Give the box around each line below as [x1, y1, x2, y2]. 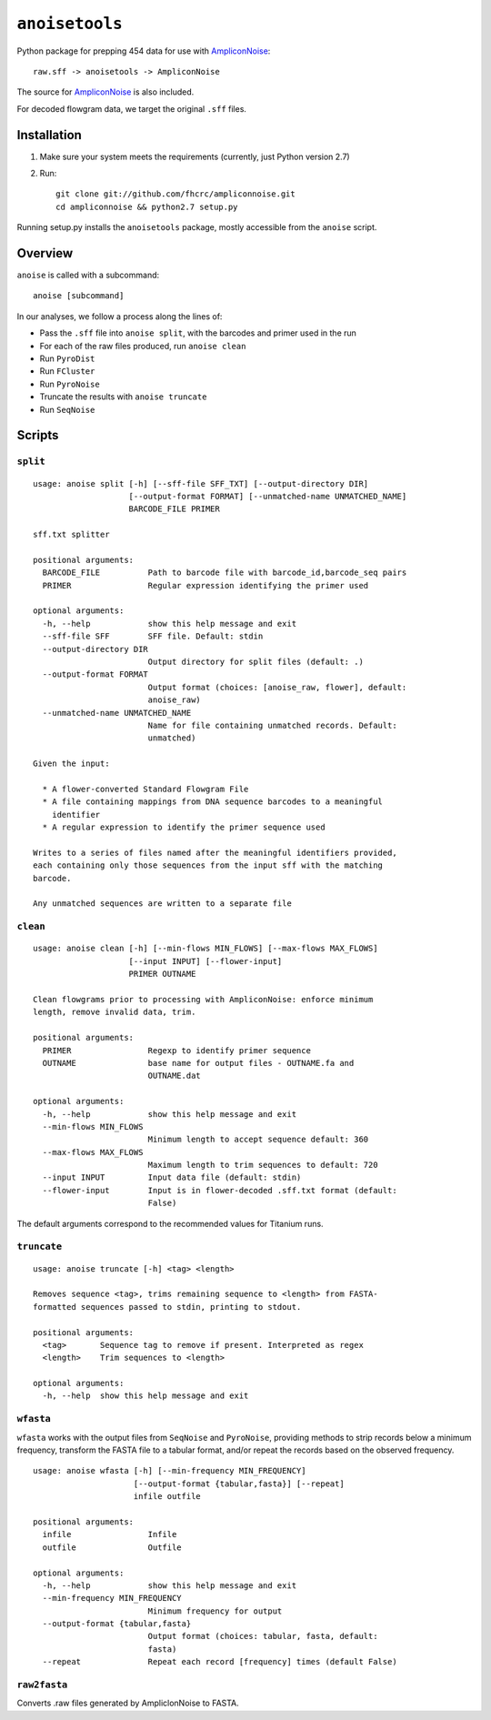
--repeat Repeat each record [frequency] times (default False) [42, 1656, 397, 1667]
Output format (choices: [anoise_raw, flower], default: [147, 682, 407, 692]
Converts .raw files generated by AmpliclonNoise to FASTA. [16, 1697, 240, 1709]
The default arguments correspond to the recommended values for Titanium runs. [16, 1218, 324, 1229]
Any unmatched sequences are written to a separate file [33, 899, 293, 909]
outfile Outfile [42, 1542, 182, 1553]
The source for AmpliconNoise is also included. [16, 86, 195, 97]
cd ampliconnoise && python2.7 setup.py [55, 201, 238, 212]
